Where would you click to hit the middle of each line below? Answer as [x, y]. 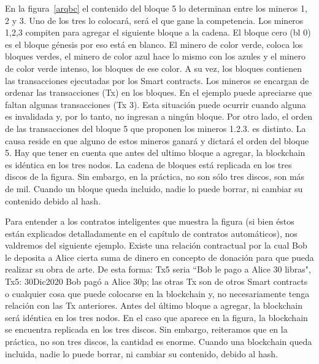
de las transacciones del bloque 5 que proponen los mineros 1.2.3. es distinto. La [156, 128]
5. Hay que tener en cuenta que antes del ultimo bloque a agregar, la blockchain [155, 153]
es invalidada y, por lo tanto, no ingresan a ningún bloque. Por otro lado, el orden [159, 116]
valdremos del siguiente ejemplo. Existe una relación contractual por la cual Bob [156, 245]
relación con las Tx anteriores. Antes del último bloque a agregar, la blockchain [154, 305]
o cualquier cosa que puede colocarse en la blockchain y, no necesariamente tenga [157, 293]
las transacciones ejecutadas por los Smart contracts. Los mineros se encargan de [157, 80]
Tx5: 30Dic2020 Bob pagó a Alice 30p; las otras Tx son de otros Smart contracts [156, 281]
